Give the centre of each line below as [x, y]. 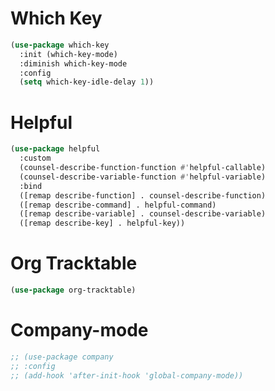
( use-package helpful [55, 149]
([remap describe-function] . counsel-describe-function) [143, 195]
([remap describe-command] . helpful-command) [118, 205]
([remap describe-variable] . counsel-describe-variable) [143, 214]
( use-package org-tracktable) [73, 290]
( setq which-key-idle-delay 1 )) [87, 82]
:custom [35, 158]
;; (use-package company [62, 357]
